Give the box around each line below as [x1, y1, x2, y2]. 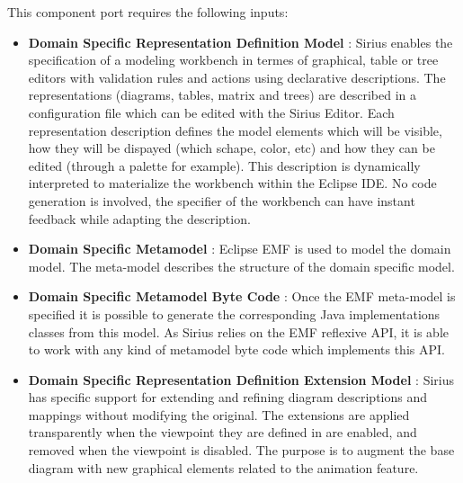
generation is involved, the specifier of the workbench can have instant [28, 191, 415, 210]
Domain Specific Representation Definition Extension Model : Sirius [28, 370, 454, 389]
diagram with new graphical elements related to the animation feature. [28, 458, 419, 477]
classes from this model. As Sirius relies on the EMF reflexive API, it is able [28, 322, 450, 341]
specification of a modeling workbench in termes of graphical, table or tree [28, 50, 439, 69]
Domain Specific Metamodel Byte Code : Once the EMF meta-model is [28, 287, 456, 306]
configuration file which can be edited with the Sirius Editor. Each [28, 103, 395, 121]
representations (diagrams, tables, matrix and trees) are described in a [28, 85, 417, 104]
